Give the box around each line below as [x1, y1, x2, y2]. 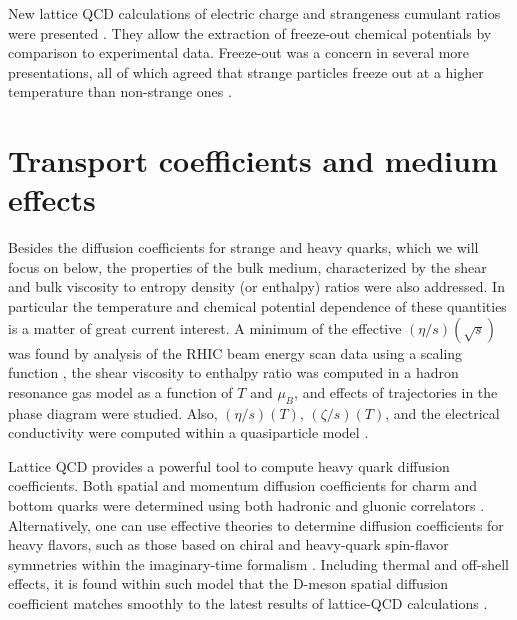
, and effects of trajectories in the [294, 381, 498, 402]
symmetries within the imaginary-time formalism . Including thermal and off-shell [8, 553, 509, 574]
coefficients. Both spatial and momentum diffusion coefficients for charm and [8, 475, 478, 496]
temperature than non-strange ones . [8, 81, 232, 102]
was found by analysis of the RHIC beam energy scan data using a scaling [8, 342, 463, 363]
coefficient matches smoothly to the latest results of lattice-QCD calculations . [8, 592, 488, 613]
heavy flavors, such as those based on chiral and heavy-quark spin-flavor [8, 534, 449, 555]
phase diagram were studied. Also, [8, 402, 218, 423]
